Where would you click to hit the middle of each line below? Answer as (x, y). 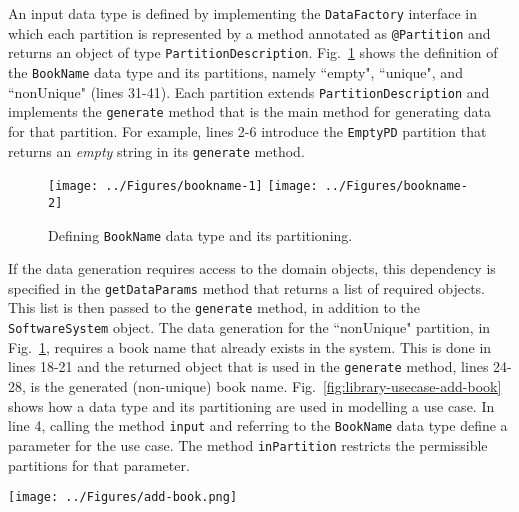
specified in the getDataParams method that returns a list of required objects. (247, 287)
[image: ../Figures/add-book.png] (123, 497)
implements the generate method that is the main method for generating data (249, 111)
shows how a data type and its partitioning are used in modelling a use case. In (251, 405)
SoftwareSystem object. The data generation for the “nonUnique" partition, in (249, 327)
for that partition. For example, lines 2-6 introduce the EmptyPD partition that (247, 130)
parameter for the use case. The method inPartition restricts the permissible (248, 444)
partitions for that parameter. (99, 464)
